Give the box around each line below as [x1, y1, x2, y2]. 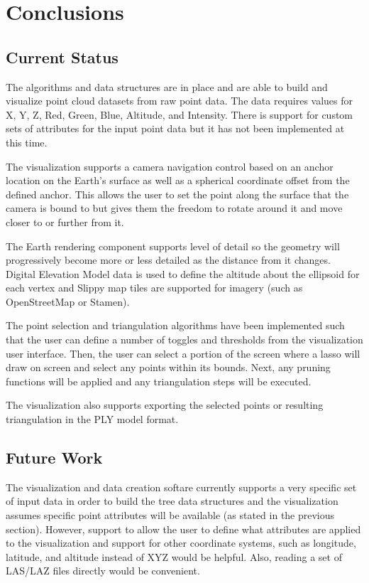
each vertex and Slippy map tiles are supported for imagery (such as [6, 280, 303, 295]
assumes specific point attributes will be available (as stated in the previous [6, 508, 335, 523]
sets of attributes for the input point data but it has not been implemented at [6, 121, 345, 136]
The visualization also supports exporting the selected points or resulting [6, 397, 324, 412]
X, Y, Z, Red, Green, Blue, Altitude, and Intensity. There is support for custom [6, 107, 353, 122]
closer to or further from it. [6, 214, 124, 229]
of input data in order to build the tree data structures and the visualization [6, 493, 338, 508]
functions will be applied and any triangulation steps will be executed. [6, 373, 312, 388]
